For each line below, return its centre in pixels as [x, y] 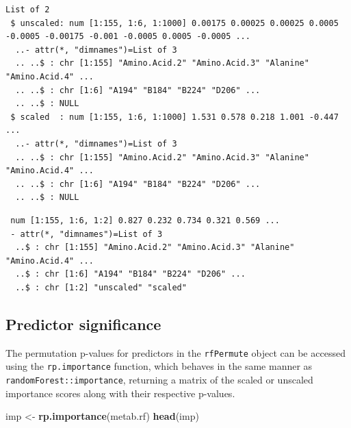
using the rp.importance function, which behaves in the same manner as [159, 366]
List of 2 [28, 10]
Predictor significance [83, 324]
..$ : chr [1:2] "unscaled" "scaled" [101, 287]
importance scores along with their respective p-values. [120, 393]
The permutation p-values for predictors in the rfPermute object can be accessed [175, 352]
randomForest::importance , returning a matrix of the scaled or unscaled [159, 379]
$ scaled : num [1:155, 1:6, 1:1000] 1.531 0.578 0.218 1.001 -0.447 [174, 117]
